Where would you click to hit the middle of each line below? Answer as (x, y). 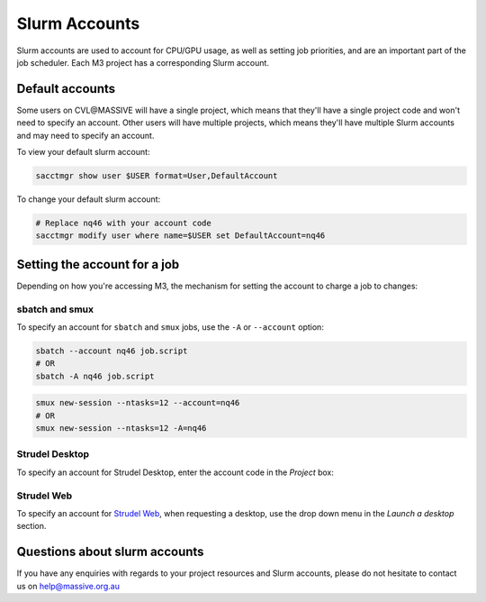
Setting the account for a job (98, 265)
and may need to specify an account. (85, 135)
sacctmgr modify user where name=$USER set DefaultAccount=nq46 (180, 236)
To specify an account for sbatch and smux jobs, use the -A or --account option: (170, 327)
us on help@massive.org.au (68, 586)
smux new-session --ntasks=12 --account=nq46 (138, 403)
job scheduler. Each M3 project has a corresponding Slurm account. (143, 62)
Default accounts (66, 89)
